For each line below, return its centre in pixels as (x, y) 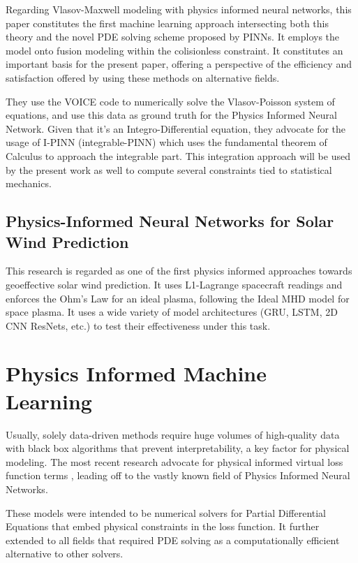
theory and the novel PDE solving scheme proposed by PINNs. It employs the (173, 37)
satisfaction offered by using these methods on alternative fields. (143, 77)
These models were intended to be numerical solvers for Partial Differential (166, 512)
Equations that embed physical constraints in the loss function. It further (163, 526)
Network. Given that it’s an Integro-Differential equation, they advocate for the (176, 128)
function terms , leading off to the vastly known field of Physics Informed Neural (178, 475)
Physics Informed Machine (136, 373)
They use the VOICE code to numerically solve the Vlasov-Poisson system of (170, 101)
